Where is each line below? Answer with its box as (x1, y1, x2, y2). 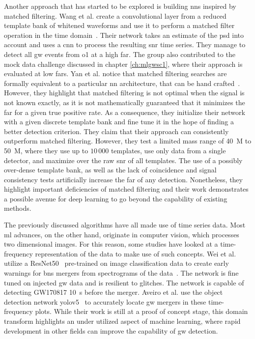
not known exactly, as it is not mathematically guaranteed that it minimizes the (4, 97, 245, 107)
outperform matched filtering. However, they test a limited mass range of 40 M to (4, 136, 252, 146)
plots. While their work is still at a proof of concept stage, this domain (35, 306, 248, 316)
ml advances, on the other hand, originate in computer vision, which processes (4, 229, 239, 239)
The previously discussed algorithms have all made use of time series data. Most (4, 220, 246, 230)
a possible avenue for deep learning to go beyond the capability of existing (4, 193, 227, 203)
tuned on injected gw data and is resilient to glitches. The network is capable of (4, 277, 244, 287)
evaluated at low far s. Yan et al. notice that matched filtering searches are (4, 68, 227, 79)
